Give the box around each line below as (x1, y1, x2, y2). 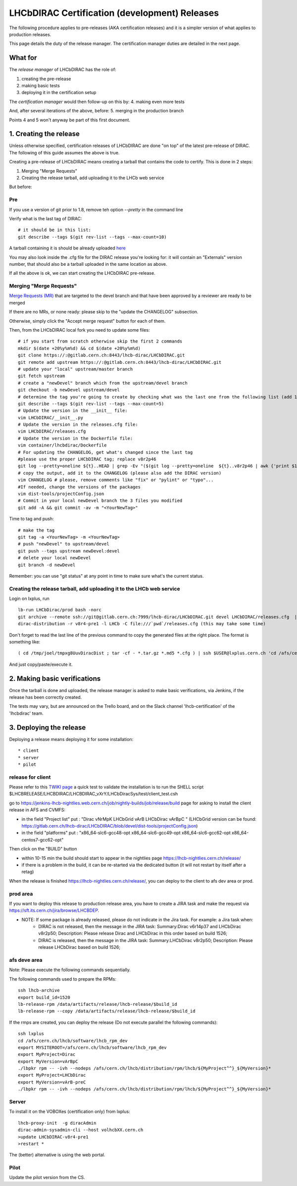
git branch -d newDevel (18, 562, 76, 568)
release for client (9, 774, 51, 781)
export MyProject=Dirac (18, 1052, 76, 1057)
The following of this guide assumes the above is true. (9, 149, 120, 155)
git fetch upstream (18, 373, 65, 379)
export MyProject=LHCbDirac (18, 1072, 86, 1078)
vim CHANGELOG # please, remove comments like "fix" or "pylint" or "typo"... (18, 477, 214, 483)
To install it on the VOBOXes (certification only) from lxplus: (9, 1109, 131, 1115)
